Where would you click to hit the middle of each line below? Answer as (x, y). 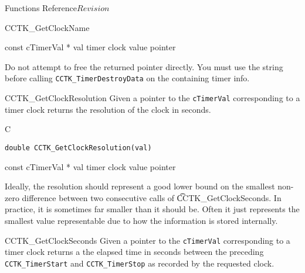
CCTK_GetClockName (47, 27)
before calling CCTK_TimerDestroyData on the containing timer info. (127, 78)
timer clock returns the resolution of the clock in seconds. (108, 109)
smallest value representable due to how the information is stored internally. (141, 220)
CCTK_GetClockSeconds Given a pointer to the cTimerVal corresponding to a (148, 240)
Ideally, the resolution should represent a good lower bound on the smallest (140, 186)
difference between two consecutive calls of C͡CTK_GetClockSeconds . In (152, 197)
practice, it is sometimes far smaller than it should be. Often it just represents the (152, 209)
